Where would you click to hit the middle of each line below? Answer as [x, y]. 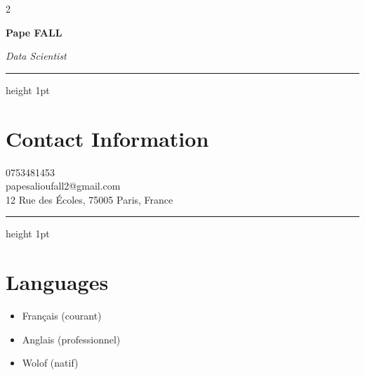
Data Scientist [36, 56]
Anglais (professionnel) [71, 339]
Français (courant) [62, 315]
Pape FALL [34, 32]
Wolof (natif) [50, 363]
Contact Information [107, 138]
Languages [57, 282]
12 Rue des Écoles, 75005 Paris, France [89, 199]
